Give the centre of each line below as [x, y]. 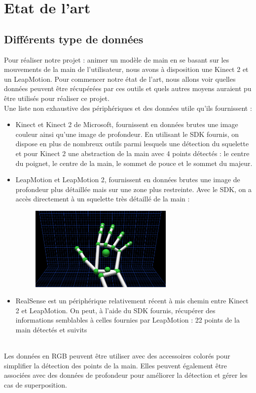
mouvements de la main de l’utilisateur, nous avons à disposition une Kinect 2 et [126, 69]
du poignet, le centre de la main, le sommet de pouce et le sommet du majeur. [134, 163]
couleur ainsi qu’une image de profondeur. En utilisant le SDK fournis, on [127, 134]
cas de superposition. [36, 384]
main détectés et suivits [51, 330]
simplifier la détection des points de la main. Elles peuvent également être [116, 365]
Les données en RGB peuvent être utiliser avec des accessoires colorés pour [117, 356]
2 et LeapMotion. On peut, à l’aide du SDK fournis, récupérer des [115, 310]
